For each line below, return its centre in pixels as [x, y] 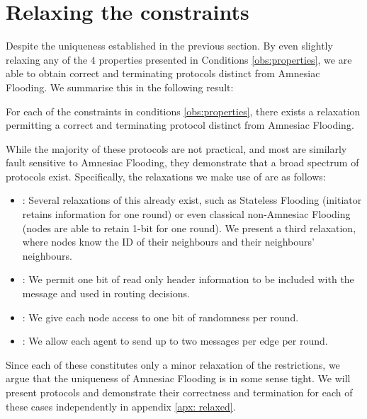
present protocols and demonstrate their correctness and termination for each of [179, 392]
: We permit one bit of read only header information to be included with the [188, 279]
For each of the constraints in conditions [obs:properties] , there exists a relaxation [183, 111]
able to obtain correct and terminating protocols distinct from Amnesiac [163, 73]
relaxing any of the [47, 59]
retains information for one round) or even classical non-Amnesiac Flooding [186, 214]
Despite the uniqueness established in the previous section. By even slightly [169, 46]
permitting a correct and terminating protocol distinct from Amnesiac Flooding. [180, 125]
